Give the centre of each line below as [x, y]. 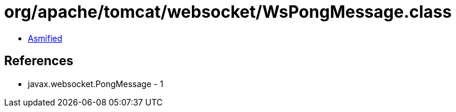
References [39, 61]
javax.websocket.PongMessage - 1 [96, 84]
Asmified [45, 38]
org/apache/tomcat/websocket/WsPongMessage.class [228, 12]
